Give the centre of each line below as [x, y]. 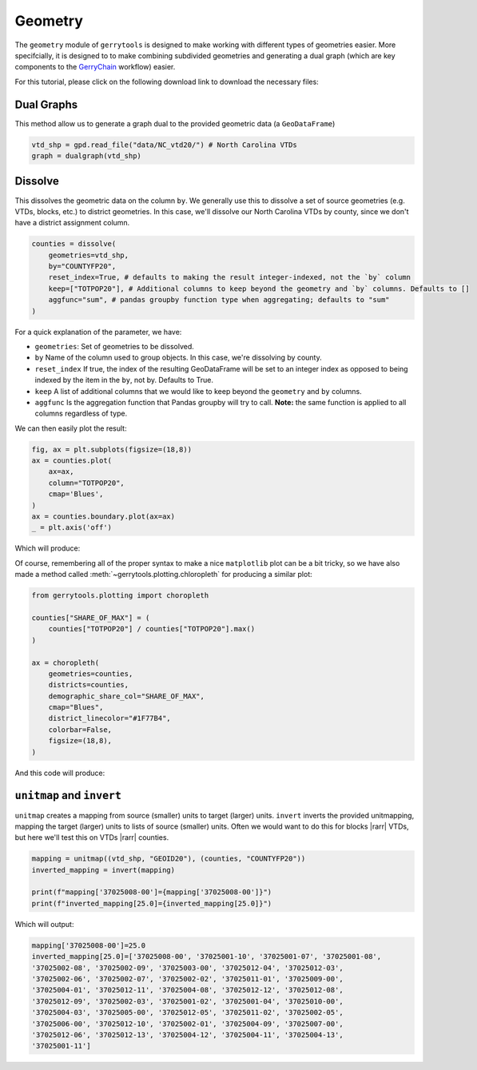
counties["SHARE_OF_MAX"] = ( [91, 618]
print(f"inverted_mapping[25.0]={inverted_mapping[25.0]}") [152, 903]
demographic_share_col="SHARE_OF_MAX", [127, 696]
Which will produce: [48, 548]
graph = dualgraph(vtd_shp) [86, 156]
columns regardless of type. [81, 414]
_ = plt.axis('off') [72, 528]
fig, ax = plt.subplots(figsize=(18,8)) [111, 449]
